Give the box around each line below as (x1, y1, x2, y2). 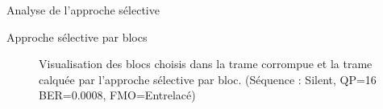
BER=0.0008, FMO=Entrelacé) (39, 87, 196, 103)
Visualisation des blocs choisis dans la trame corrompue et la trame (39, 55, 373, 72)
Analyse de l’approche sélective (6, 2, 160, 18)
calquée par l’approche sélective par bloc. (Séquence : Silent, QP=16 (39, 71, 377, 87)
